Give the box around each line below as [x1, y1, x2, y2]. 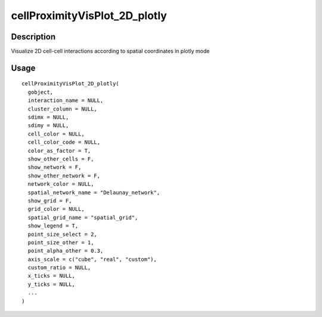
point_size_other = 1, [27, 239, 94, 246]
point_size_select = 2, [27, 230, 98, 238]
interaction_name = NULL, [27, 97, 104, 104]
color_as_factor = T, [27, 147, 91, 154]
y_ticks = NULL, [27, 281, 76, 288]
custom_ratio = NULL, [27, 264, 91, 271]
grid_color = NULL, [27, 206, 85, 213]
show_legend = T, [27, 223, 79, 229]
